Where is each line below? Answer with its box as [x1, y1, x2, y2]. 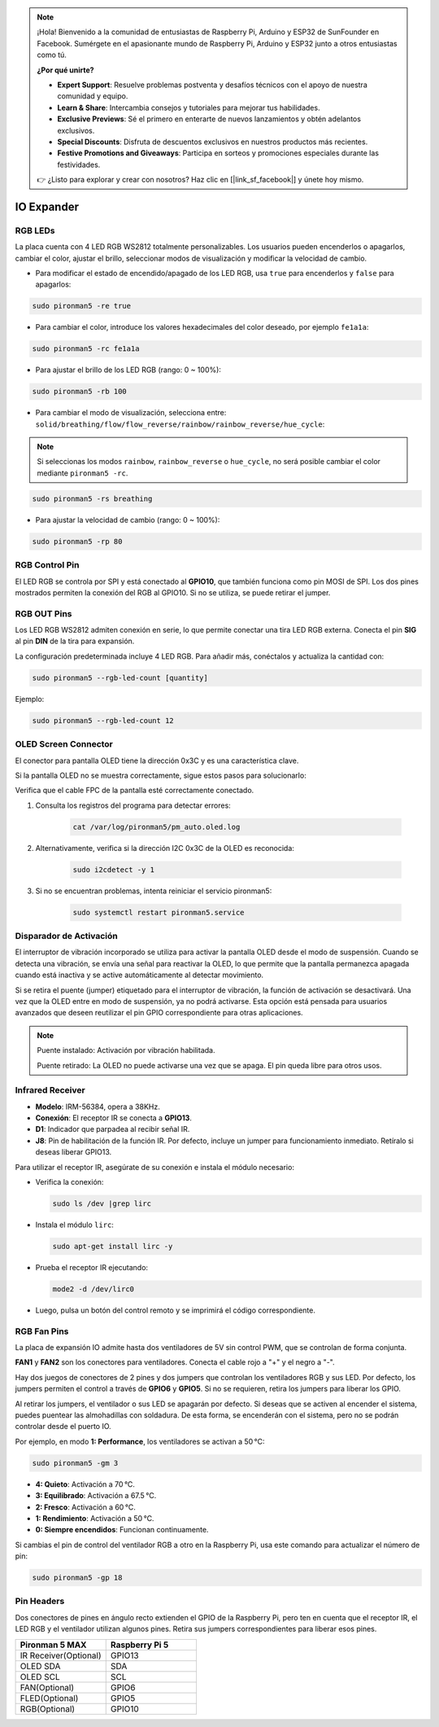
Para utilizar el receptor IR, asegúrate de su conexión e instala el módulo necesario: [15, 1162, 294, 1172]
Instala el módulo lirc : [35, 1220, 114, 1230]
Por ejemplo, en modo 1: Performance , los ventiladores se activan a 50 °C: [15, 1436, 265, 1446]
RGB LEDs [15, 225, 55, 236]
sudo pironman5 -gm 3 [32, 1458, 119, 1467]
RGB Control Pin [15, 559, 80, 571]
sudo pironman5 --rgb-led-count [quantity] [32, 673, 209, 682]
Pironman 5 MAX [20, 1639, 87, 1650]
